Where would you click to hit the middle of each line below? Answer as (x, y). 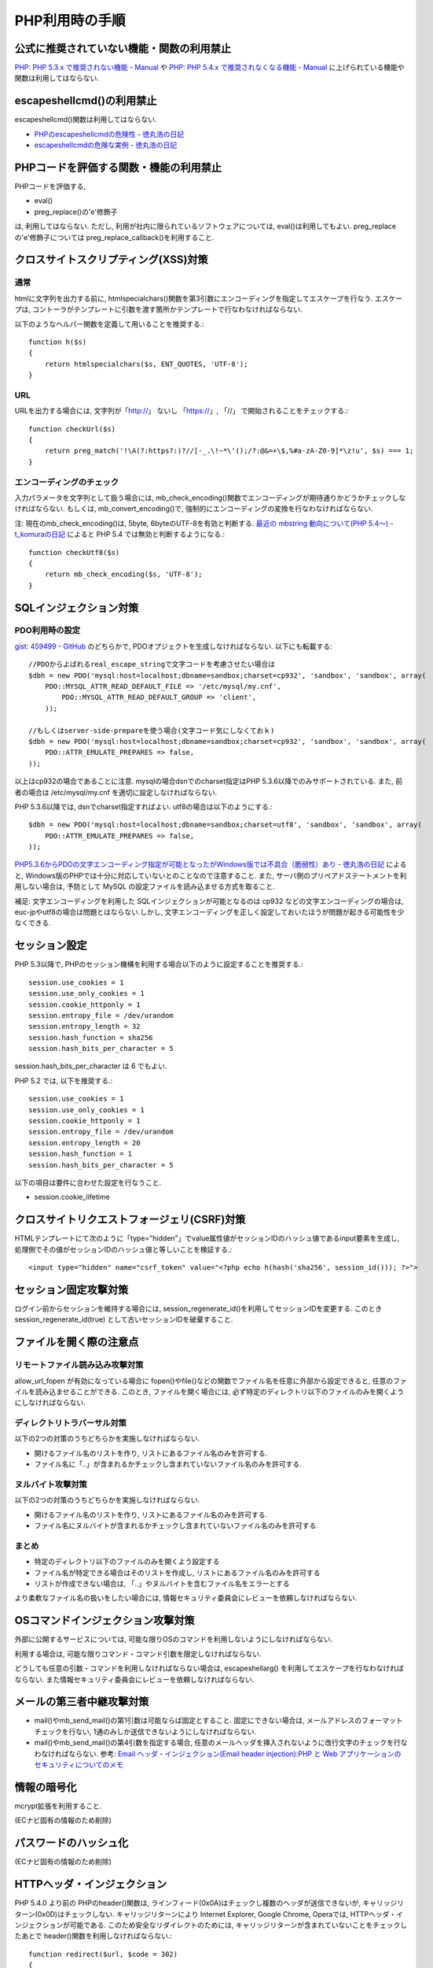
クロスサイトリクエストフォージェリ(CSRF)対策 (130, 1220)
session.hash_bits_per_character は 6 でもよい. (91, 1066)
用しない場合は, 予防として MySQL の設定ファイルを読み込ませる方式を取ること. (145, 886)
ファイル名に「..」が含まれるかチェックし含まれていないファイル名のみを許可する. (168, 1464)
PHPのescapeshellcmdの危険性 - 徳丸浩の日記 (109, 134)
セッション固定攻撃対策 (72, 1290)
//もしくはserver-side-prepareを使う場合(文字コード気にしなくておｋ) (152, 731)
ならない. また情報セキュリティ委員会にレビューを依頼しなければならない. (134, 1679)
